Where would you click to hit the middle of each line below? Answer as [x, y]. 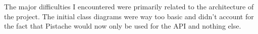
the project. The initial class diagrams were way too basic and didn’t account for [129, 16]
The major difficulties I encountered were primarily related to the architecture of [129, 6]
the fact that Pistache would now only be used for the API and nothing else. [123, 26]
